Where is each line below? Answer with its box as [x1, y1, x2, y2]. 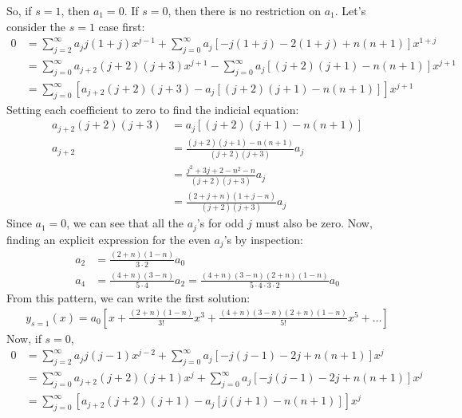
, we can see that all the [66, 215, 184, 231]
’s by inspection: [223, 231, 303, 247]
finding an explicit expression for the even [6, 231, 211, 247]
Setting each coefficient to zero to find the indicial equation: [6, 101, 299, 117]
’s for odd [196, 215, 244, 231]
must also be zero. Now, [255, 215, 373, 231]
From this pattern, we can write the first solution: [6, 290, 251, 306]
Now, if [6, 329, 41, 346]
